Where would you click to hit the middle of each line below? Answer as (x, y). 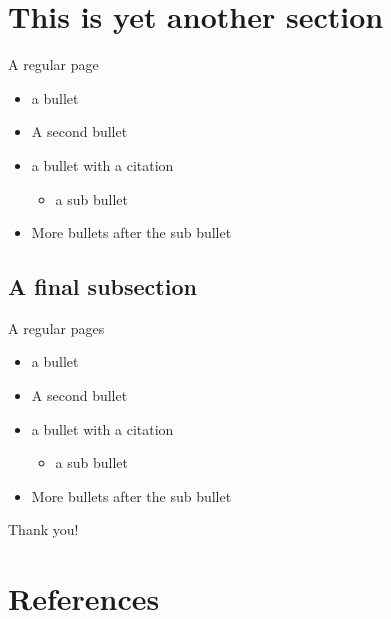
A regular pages (56, 327)
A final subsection (102, 286)
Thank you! (43, 529)
